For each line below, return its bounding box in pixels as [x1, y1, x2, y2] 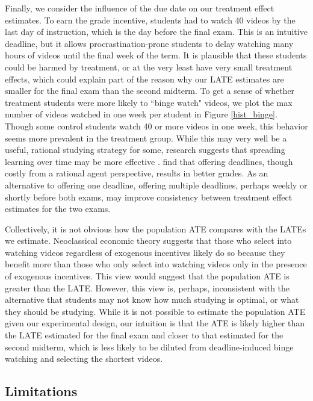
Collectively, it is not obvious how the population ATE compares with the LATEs [5, 222, 306, 235]
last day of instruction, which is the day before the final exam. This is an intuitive [5, 25, 308, 38]
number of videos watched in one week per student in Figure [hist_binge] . [5, 108, 277, 120]
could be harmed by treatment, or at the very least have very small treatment [5, 60, 293, 73]
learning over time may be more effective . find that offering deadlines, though [5, 155, 293, 167]
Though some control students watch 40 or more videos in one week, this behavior [5, 119, 308, 132]
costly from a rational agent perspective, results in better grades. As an [5, 167, 268, 179]
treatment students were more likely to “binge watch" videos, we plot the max [5, 96, 293, 108]
